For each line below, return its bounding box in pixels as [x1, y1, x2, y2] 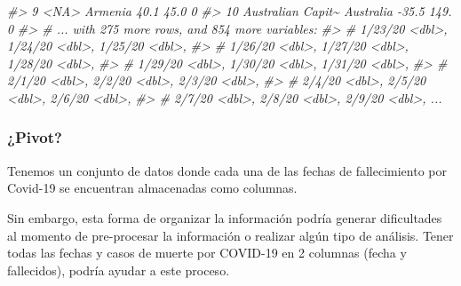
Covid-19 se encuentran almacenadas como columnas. [7, 179, 298, 197]
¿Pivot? [7, 126, 62, 148]
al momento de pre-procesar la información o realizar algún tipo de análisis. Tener [7, 226, 454, 244]
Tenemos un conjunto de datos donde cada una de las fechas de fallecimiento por [7, 161, 447, 179]
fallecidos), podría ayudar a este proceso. [7, 260, 230, 279]
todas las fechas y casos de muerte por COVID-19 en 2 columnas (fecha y [7, 243, 407, 262]
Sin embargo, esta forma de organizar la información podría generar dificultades [7, 208, 442, 226]
